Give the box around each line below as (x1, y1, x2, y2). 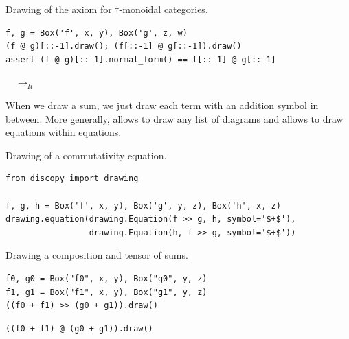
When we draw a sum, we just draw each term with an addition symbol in (5, 97, 319, 112)
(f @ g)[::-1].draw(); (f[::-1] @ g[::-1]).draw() (5, 41, 242, 51)
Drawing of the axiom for (5, 2, 112, 16)
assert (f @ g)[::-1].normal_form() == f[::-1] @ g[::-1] (5, 54, 276, 65)
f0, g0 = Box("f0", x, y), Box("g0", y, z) (5, 273, 207, 283)
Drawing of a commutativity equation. (5, 148, 167, 162)
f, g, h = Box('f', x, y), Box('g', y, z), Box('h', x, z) (5, 200, 281, 211)
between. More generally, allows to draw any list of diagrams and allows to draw (5, 111, 344, 126)
